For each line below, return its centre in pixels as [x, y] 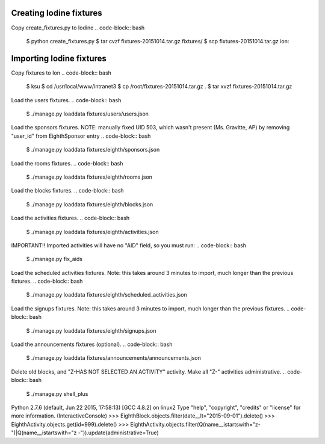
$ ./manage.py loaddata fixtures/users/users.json [87, 114]
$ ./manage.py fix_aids [54, 259]
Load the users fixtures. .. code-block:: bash [66, 100]
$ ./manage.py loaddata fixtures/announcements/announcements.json [113, 358]
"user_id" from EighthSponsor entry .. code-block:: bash [81, 136]
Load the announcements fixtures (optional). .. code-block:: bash [92, 344]
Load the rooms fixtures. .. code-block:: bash [67, 163]
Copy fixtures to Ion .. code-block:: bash [61, 73]
